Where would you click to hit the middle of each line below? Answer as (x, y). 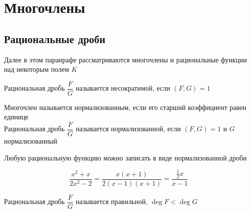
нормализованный (31, 141)
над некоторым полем (37, 69)
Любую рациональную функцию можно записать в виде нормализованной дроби (125, 157)
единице (16, 117)
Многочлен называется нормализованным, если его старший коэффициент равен (125, 107)
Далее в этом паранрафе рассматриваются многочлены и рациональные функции (125, 59)
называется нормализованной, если (128, 129)
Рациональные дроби (55, 38)
